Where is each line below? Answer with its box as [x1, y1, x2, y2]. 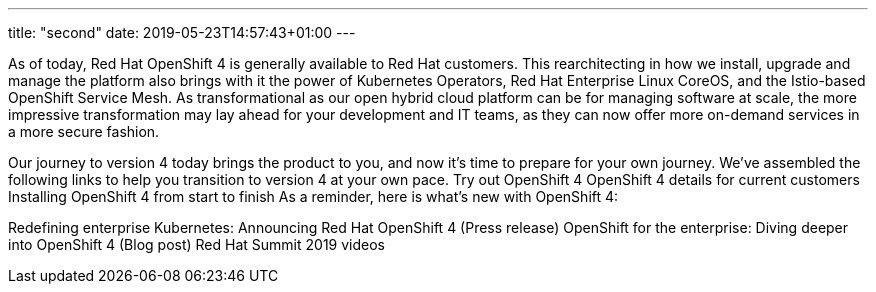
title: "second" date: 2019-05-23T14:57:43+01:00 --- [8, 24, 356, 41]
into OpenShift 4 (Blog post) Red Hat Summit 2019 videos [8, 236, 385, 253]
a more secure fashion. [8, 123, 160, 140]
